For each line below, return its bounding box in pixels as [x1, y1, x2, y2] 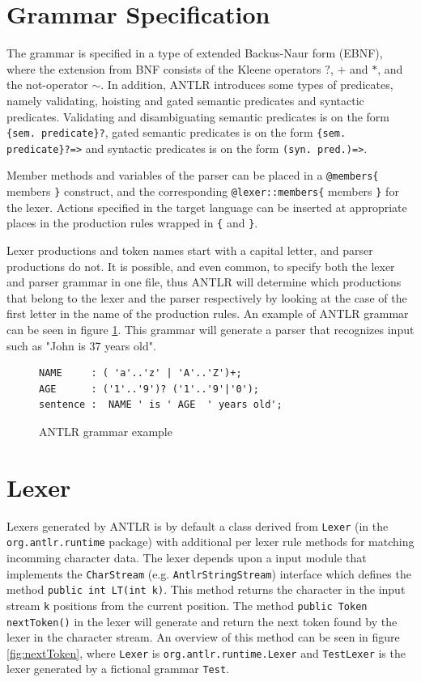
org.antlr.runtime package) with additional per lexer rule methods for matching [6, 533, 415, 550]
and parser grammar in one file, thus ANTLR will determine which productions [6, 273, 402, 290]
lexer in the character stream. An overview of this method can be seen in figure [6, 629, 400, 646]
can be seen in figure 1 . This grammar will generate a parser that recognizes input [6, 320, 415, 337]
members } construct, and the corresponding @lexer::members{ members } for [6, 183, 399, 200]
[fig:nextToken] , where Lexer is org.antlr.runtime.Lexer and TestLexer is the [6, 644, 406, 661]
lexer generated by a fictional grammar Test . [6, 660, 229, 677]
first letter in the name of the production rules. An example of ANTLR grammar [6, 305, 409, 322]
